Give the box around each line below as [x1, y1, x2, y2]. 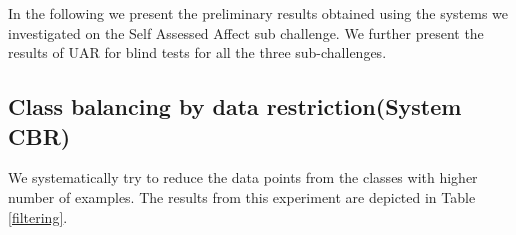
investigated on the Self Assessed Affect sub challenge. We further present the [8, 22, 484, 43]
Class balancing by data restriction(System [8, 91, 462, 122]
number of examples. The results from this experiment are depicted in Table [8, 186, 476, 207]
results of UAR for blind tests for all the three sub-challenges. [8, 42, 387, 63]
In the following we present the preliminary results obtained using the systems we [8, 3, 508, 23]
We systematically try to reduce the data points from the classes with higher [8, 167, 478, 188]
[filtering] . [8, 206, 68, 227]
